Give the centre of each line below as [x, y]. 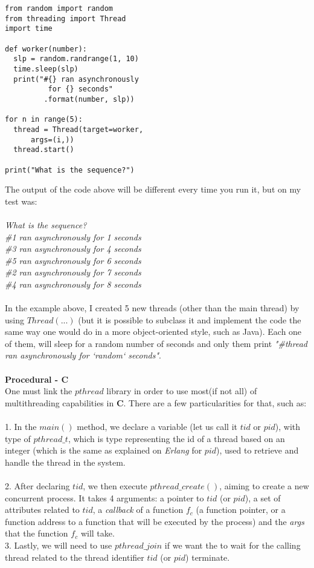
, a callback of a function [138, 510]
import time [29, 29]
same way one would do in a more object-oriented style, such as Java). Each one [153, 332]
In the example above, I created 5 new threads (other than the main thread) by [152, 308]
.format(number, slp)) [89, 99]
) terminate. [208, 557]
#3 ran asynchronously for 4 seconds [73, 249]
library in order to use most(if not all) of [182, 391]
